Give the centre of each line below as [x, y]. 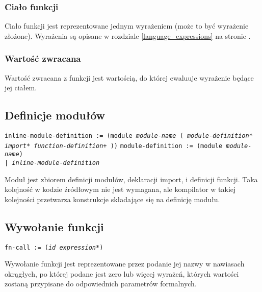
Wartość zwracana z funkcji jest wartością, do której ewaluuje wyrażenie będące [129, 77]
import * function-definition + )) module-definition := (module [114, 146]
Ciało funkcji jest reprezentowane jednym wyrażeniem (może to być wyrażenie [127, 26]
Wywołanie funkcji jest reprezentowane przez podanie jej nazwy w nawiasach [125, 264]
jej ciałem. [21, 88]
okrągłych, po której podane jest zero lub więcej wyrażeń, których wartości [122, 273]
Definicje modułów [55, 115]
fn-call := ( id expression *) [54, 247]
